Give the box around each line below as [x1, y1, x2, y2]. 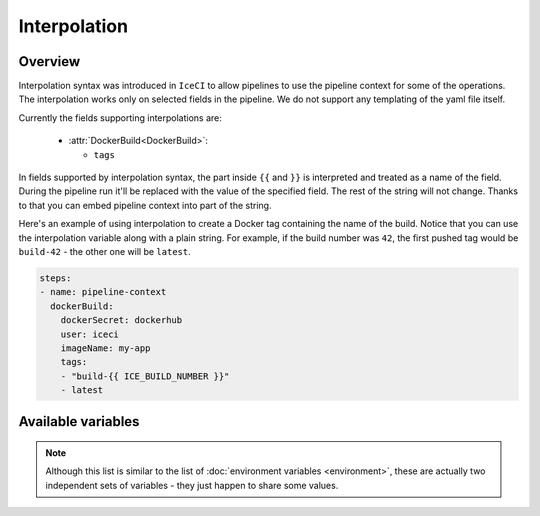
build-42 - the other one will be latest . [18, 245, 191, 257]
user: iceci [60, 328, 120, 340]
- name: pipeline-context [39, 286, 167, 298]
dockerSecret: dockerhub [60, 315, 183, 326]
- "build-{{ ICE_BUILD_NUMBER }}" [60, 370, 230, 382]
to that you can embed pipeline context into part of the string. [18, 199, 272, 211]
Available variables [18, 413, 140, 430]
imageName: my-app [60, 342, 151, 354]
